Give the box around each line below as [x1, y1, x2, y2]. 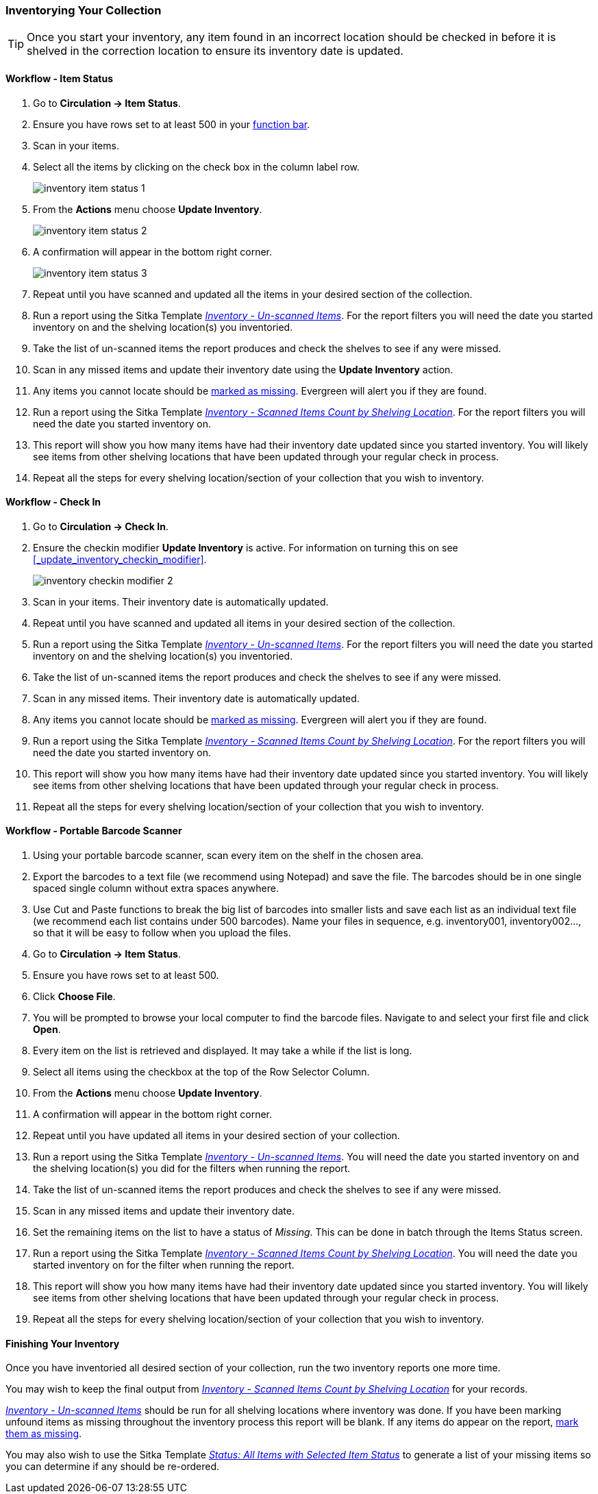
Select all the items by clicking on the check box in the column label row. [33, 160, 360, 173]
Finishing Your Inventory [5, 1337, 120, 1349]
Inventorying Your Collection [5, 3, 162, 17]
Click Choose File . [33, 991, 116, 1003]
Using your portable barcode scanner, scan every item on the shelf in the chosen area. [33, 849, 424, 862]
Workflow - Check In [5, 496, 101, 508]
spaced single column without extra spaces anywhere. [33, 882, 279, 895]
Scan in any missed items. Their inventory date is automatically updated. [33, 692, 360, 704]
